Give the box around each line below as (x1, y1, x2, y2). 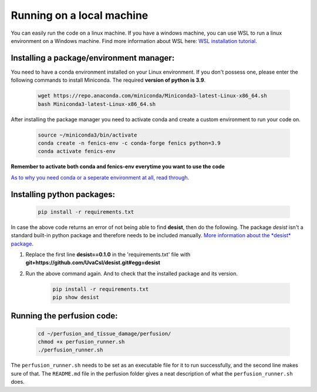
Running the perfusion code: (11, 311, 118, 321)
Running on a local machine (11, 9, 149, 22)
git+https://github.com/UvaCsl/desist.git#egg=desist (25, 259, 161, 266)
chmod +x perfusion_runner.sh (38, 338, 125, 346)
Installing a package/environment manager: (11, 53, 175, 63)
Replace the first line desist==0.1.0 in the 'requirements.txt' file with (25, 251, 191, 258)
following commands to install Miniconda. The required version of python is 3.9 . (11, 77, 206, 84)
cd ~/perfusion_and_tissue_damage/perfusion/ (38, 330, 171, 337)
